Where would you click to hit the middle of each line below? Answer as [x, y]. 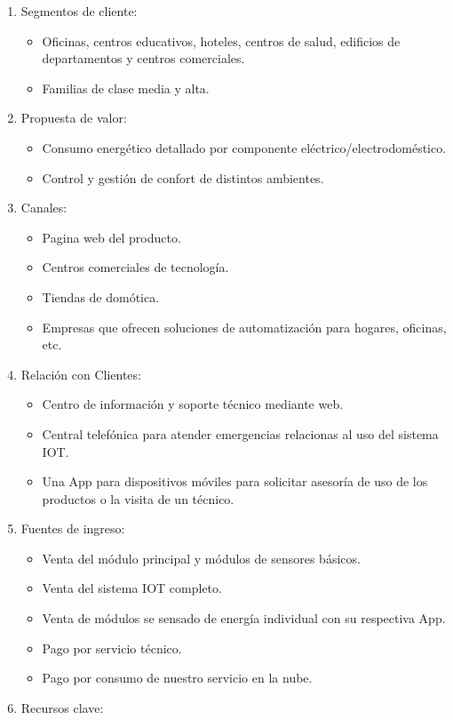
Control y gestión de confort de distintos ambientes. [183, 177]
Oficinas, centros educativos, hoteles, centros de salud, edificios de [221, 40]
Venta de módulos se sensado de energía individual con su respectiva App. [244, 618]
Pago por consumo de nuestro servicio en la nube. [177, 678]
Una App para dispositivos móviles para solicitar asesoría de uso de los [235, 481]
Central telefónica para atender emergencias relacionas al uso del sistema [240, 433]
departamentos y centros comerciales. [143, 58]
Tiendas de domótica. [101, 296]
